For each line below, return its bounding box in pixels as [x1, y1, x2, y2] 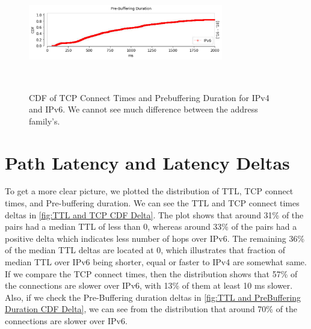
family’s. [29, 114, 60, 127]
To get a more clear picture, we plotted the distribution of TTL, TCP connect [5, 185, 294, 197]
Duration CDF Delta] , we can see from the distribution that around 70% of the [5, 303, 298, 315]
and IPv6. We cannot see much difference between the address [29, 103, 258, 115]
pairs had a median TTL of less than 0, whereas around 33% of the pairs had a [5, 220, 297, 233]
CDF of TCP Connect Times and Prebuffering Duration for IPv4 [29, 91, 269, 103]
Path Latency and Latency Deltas [5, 150, 290, 174]
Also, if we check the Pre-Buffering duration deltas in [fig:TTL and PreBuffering [5, 291, 301, 303]
